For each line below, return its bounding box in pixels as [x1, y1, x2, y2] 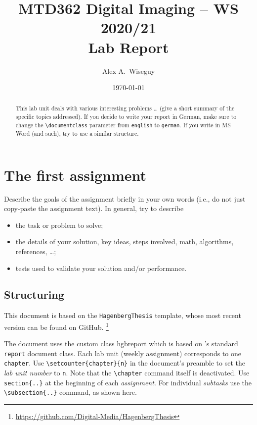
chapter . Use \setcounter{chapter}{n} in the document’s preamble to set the [4, 358, 246, 368]
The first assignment [4, 164, 146, 185]
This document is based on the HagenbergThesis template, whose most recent [4, 310, 241, 320]
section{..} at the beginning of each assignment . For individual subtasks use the [4, 377, 252, 387]
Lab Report [88, 37, 169, 57]
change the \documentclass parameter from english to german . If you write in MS [15, 120, 231, 129]
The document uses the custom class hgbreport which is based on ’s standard [4, 338, 238, 349]
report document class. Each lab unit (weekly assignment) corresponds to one [4, 348, 241, 358]
